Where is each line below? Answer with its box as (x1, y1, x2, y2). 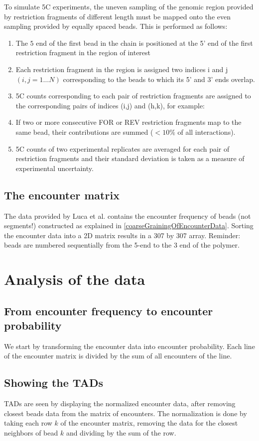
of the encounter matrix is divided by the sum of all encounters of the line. (4, 351, 232, 361)
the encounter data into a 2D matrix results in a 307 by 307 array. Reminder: (4, 230, 241, 240)
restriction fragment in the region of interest (15, 47, 151, 58)
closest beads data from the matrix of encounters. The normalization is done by (4, 408, 247, 418)
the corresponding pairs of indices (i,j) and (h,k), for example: (15, 100, 205, 110)
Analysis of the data (4, 269, 145, 289)
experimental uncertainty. (15, 163, 94, 173)
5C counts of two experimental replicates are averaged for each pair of (15, 143, 230, 154)
